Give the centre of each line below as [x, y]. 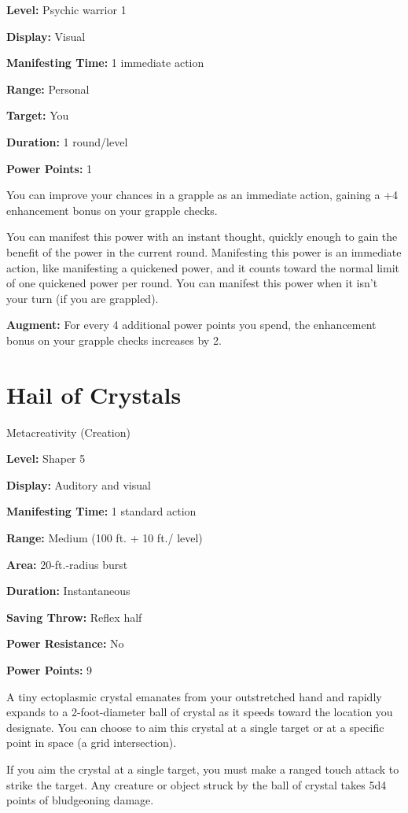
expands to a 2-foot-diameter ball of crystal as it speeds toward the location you [200, 712]
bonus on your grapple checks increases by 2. [114, 340]
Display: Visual [46, 36]
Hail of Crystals [94, 394]
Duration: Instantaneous [68, 591]
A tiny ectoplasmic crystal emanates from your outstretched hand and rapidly [194, 696]
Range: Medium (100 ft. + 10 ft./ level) [105, 538]
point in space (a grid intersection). [92, 743]
